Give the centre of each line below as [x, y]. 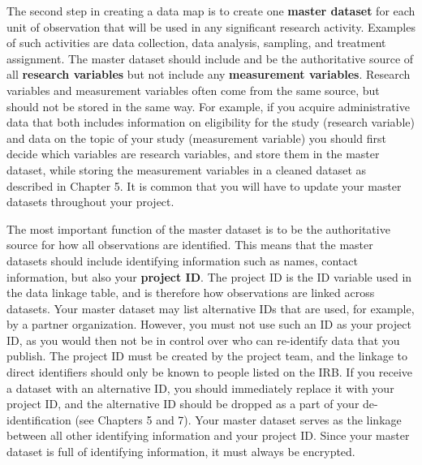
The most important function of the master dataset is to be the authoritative [198, 228]
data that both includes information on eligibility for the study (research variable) [211, 122]
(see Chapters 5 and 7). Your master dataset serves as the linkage [238, 419]
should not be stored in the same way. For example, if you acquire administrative [208, 106]
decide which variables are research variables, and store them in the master [193, 154]
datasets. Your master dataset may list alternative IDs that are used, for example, [211, 308]
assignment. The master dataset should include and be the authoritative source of [210, 58]
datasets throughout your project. [90, 202]
